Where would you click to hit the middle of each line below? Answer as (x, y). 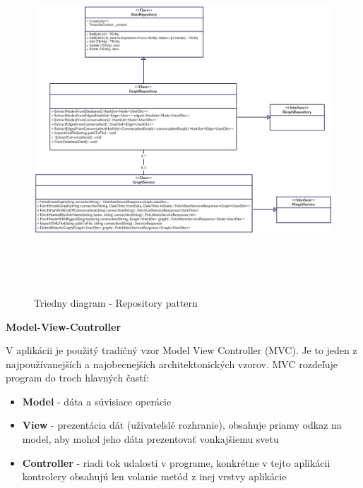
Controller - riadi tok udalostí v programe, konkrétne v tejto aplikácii (176, 462)
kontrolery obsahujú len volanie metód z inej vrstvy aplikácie (154, 476)
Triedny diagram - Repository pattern (116, 302)
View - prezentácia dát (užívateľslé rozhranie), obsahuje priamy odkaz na (182, 425)
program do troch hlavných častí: (77, 378)
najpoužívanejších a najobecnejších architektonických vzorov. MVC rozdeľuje (172, 364)
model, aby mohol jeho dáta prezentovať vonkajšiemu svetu (150, 439)
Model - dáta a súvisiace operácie (97, 401)
